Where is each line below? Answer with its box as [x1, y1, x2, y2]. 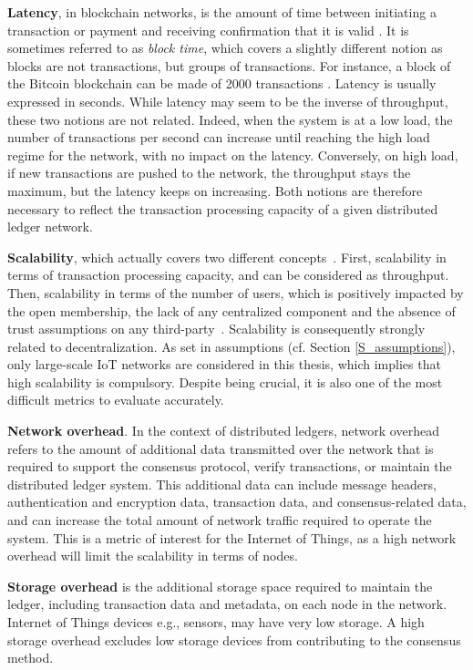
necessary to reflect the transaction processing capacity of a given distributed [7, 199, 438, 218]
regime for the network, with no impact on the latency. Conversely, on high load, [7, 145, 458, 164]
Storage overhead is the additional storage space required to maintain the [7, 576, 433, 595]
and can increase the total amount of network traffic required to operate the [7, 510, 432, 530]
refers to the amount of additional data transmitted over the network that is [7, 438, 434, 458]
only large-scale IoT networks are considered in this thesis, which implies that [7, 355, 441, 374]
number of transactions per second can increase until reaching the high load [7, 128, 430, 147]
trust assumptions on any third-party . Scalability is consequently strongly [7, 319, 426, 338]
